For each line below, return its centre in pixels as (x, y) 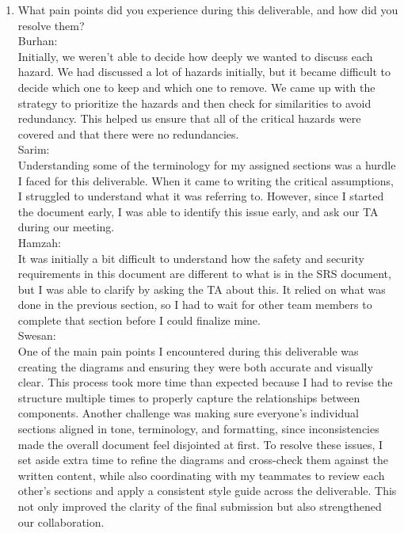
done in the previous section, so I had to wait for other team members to (195, 305)
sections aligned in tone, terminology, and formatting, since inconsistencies (198, 429)
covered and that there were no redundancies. (128, 133)
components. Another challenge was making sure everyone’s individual (188, 413)
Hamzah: (39, 242)
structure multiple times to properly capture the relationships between (189, 397)
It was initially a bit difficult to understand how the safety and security (191, 258)
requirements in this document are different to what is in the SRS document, (204, 274)
